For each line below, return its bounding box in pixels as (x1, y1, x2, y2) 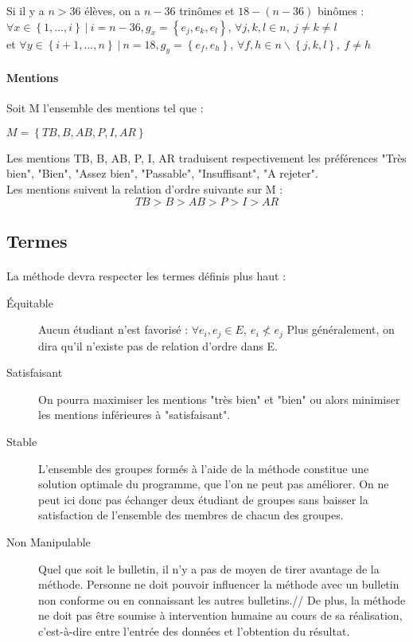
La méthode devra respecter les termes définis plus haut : (6, 267, 286, 284)
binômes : (317, 2, 364, 18)
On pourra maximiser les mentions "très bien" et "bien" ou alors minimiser (38, 390, 400, 407)
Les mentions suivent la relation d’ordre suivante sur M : (6, 180, 283, 197)
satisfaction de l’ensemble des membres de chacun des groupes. (38, 507, 344, 523)
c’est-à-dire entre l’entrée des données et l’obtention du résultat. (38, 622, 350, 639)
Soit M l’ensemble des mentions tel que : (6, 100, 204, 116)
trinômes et (179, 2, 235, 18)
